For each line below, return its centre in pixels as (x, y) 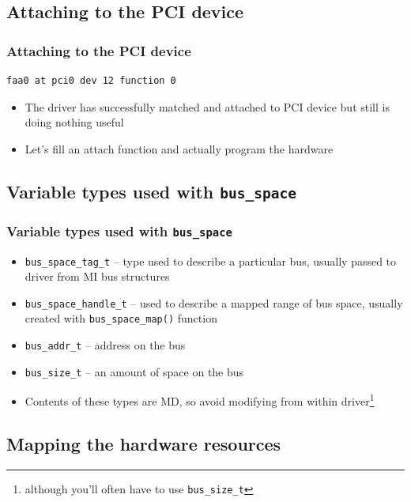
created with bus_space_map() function (121, 318)
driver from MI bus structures (97, 276)
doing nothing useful (74, 122)
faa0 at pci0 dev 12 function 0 (91, 81)
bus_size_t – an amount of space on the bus (134, 371)
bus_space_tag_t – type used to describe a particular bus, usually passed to (211, 260)
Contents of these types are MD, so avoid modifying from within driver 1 (200, 400)
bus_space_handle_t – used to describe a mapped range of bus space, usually (214, 302)
